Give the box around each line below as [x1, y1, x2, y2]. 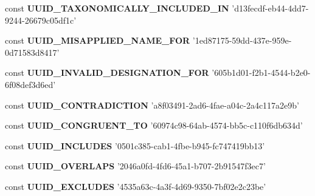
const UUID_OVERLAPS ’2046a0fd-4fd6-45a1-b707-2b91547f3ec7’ [5, 160, 266, 172]
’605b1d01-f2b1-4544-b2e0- [212, 66, 311, 79]
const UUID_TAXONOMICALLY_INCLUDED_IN [5, 2, 229, 14]
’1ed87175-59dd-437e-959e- [192, 34, 292, 47]
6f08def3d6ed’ [5, 78, 56, 90]
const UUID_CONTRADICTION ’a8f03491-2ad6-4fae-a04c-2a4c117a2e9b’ [5, 98, 299, 111]
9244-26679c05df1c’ [5, 13, 77, 26]
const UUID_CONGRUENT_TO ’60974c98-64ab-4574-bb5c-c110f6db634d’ [5, 119, 303, 132]
